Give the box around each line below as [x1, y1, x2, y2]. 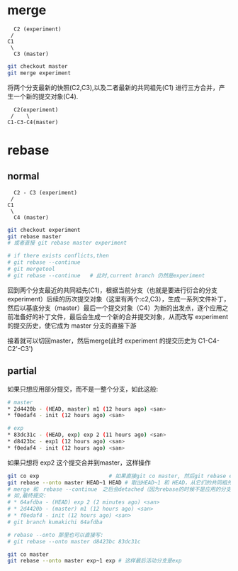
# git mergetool [7, 265, 55, 273]
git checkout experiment [7, 226, 81, 233]
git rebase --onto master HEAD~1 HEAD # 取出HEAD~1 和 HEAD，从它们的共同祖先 [7, 479, 232, 486]
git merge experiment [7, 70, 72, 77]
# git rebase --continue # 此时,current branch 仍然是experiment [7, 272, 205, 279]
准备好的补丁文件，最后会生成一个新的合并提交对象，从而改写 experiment [13, 312, 229, 321]
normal [7, 170, 40, 182]
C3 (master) [13, 50, 50, 57]
